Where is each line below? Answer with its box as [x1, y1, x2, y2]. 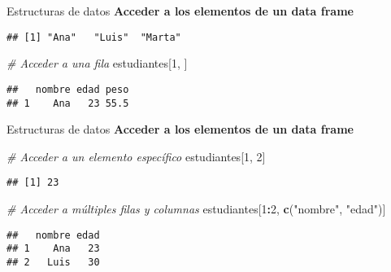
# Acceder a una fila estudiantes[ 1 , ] [7, 55, 188, 72]
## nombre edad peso [7, 83, 129, 95]
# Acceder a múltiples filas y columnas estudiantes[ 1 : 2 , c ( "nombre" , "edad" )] [7, 200, 386, 217]
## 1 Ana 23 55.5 [7, 97, 129, 109]
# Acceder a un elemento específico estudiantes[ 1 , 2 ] [7, 147, 266, 165]
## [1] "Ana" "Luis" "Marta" [7, 31, 181, 43]
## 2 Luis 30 [7, 256, 100, 268]
